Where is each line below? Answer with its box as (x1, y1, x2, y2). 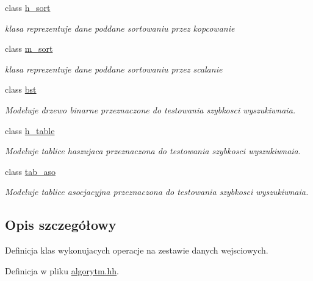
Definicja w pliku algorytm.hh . (5, 264, 119, 277)
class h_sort (5, 1, 51, 13)
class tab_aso (5, 165, 56, 177)
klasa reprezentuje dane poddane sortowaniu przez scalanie (5, 62, 223, 75)
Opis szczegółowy (5, 215, 117, 234)
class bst (5, 83, 37, 96)
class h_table (5, 124, 55, 137)
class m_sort (5, 42, 53, 55)
